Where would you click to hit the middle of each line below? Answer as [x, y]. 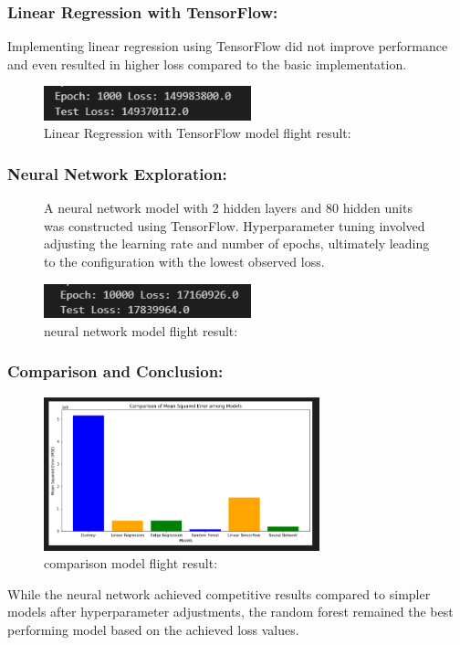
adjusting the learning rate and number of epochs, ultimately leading [237, 243]
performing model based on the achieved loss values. [153, 629]
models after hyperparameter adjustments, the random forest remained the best [230, 612]
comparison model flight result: [131, 563]
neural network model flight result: [141, 330]
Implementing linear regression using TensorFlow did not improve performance [228, 46]
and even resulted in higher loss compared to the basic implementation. [207, 63]
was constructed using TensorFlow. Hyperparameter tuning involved [235, 225]
